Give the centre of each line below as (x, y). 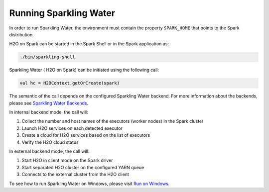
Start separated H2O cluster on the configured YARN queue (83, 167)
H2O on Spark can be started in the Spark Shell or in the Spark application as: (89, 44)
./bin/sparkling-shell (47, 57)
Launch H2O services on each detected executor (72, 128)
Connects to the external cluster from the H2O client (75, 175)
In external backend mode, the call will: (49, 151)
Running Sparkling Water (62, 13)
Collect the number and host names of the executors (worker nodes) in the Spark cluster (113, 121)
